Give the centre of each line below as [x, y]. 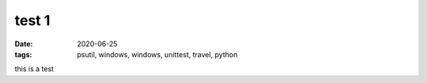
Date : [24, 44]
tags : [23, 54]
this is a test [34, 69]
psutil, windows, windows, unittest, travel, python [157, 54]
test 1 [32, 20]
